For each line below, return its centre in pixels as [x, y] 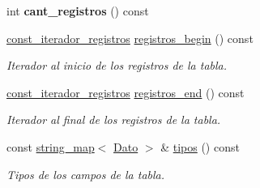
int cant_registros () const [78, 11]
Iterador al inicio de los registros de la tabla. [117, 65]
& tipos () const [200, 146]
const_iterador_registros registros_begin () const [130, 38]
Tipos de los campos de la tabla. [86, 174]
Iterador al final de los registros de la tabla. [114, 120]
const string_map [51, 146]
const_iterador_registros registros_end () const [126, 92]
